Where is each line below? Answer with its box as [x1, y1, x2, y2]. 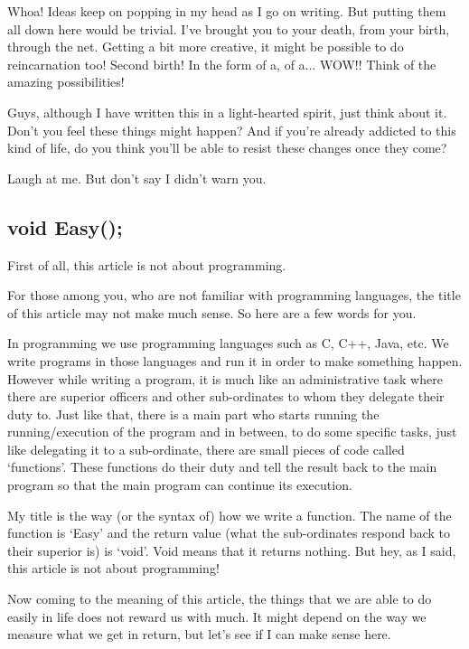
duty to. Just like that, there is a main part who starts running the [7, 404, 380, 423]
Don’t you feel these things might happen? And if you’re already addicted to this [7, 120, 456, 139]
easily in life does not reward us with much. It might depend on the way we [7, 607, 427, 625]
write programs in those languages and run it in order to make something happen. [7, 351, 463, 370]
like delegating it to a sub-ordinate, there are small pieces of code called [7, 439, 405, 458]
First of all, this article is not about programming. [7, 255, 286, 274]
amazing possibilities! [7, 72, 125, 91]
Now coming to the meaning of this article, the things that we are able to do [7, 589, 432, 608]
